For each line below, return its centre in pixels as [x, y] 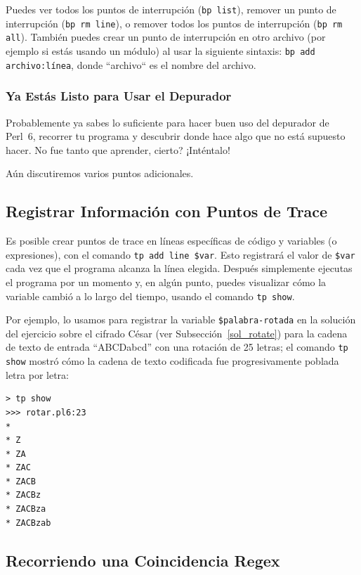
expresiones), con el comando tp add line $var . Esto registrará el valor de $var [180, 254]
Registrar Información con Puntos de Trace [167, 211]
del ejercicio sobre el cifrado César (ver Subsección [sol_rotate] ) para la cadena [177, 333]
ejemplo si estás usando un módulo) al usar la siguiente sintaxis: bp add [160, 50]
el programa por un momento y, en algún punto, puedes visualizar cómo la [166, 282]
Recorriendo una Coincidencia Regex [143, 560]
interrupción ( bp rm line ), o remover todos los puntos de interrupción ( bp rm [174, 23]
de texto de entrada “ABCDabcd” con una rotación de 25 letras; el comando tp [177, 347]
